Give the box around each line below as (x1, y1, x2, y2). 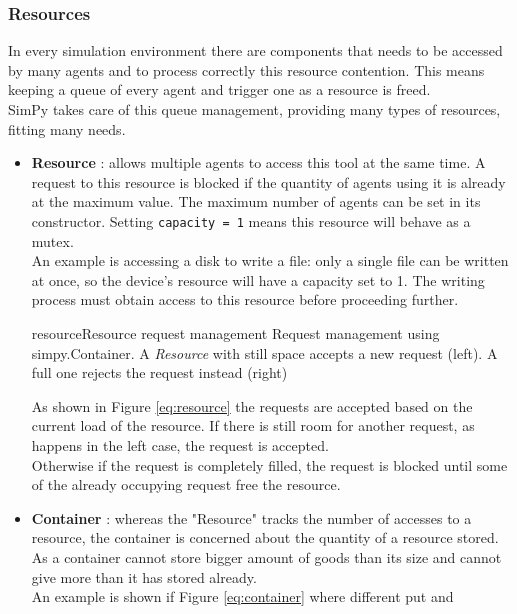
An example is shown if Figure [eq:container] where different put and (31, 586, 454, 607)
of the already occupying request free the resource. (31, 474, 341, 495)
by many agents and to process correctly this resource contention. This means (8, 59, 485, 80)
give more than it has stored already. (31, 566, 257, 587)
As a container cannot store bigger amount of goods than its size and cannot (31, 546, 502, 567)
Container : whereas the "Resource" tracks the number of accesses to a (31, 507, 472, 528)
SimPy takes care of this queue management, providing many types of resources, (8, 99, 501, 119)
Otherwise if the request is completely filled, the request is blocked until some (31, 454, 508, 475)
